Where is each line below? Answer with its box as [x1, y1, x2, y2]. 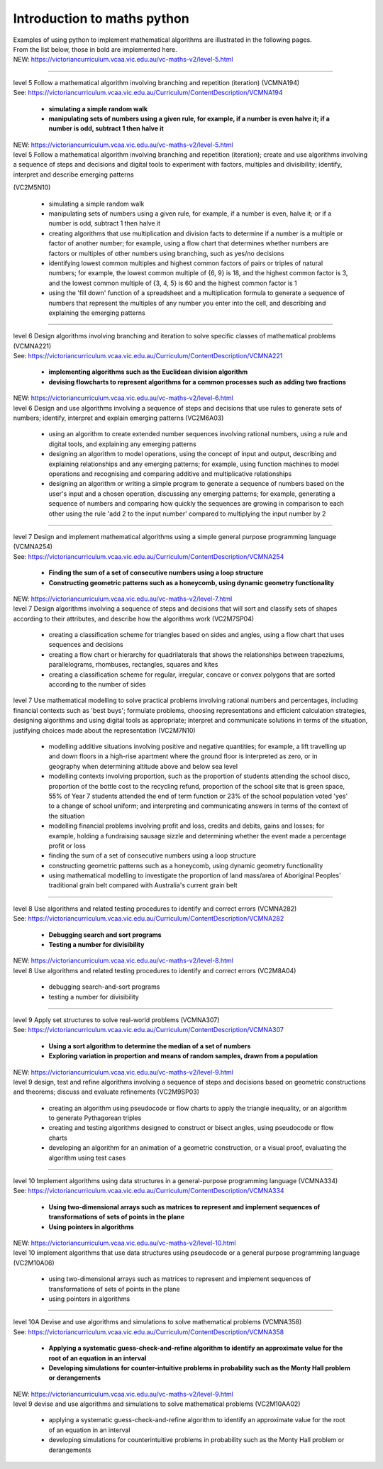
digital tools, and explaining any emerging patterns [48, 440, 196, 448]
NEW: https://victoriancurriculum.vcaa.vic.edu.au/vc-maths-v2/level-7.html [13, 594, 233, 603]
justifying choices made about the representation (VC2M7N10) [13, 726, 196, 734]
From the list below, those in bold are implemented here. [13, 45, 177, 53]
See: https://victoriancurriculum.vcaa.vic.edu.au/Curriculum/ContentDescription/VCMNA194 [13, 89, 283, 97]
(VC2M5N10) [13, 183, 51, 192]
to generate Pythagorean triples [48, 1114, 142, 1122]
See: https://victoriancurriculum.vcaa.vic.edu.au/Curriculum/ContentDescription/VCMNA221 [13, 352, 283, 360]
